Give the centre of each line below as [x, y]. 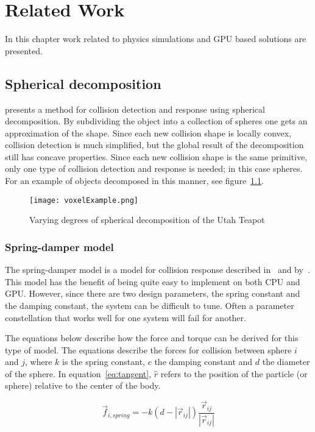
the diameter [286, 362]
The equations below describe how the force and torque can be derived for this [152, 338]
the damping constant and [204, 362]
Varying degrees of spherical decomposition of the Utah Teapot [147, 220]
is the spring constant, [104, 362]
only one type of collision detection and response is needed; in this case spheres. [154, 168]
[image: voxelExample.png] [84, 200]
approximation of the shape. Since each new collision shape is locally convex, [148, 133]
